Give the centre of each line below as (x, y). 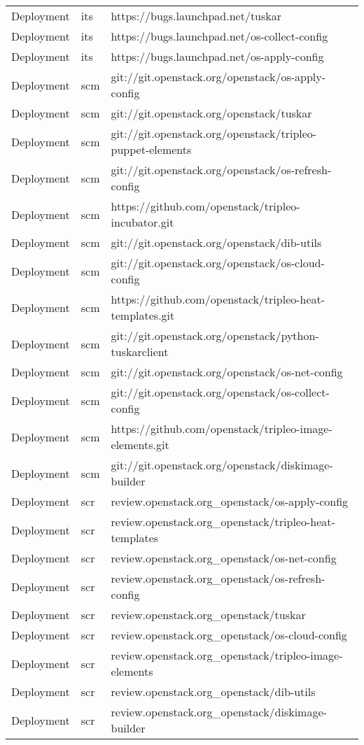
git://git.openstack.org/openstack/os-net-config (227, 372)
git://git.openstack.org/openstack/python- (215, 335)
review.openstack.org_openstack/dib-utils (213, 691)
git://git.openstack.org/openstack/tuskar (211, 113)
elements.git (140, 445)
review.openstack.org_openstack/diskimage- (219, 712)
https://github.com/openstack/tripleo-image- (222, 428)
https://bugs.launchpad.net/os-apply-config (217, 56)
